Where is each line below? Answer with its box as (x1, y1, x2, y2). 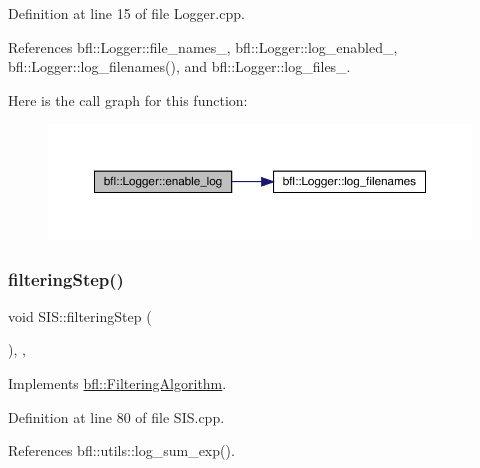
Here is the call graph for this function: (8, 89, 248, 110)
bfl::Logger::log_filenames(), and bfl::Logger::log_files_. (8, 56, 351, 77)
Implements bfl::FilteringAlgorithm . (8, 373, 227, 393)
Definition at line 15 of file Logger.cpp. (8, 3, 245, 23)
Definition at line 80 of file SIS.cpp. (8, 406, 225, 427)
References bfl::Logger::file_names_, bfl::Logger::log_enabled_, (8, 36, 398, 57)
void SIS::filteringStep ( (8, 305, 152, 326)
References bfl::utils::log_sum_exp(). (8, 440, 235, 461)
